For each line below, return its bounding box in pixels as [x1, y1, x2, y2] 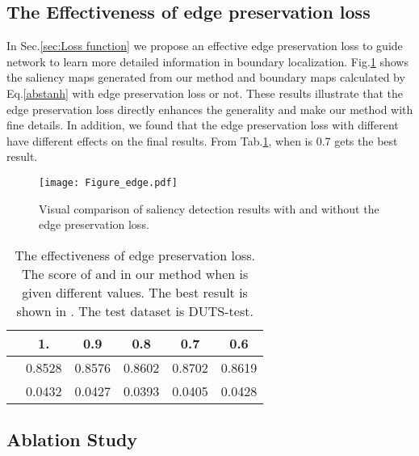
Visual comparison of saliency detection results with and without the [39, 200, 379, 217]
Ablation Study [6, 427, 138, 452]
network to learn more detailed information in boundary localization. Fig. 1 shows [6, 53, 409, 70]
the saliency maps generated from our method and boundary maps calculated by [6, 69, 405, 86]
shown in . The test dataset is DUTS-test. [16, 301, 253, 320]
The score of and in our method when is [22, 264, 249, 283]
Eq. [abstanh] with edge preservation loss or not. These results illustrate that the [6, 84, 404, 101]
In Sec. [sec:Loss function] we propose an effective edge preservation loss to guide [6, 37, 403, 54]
